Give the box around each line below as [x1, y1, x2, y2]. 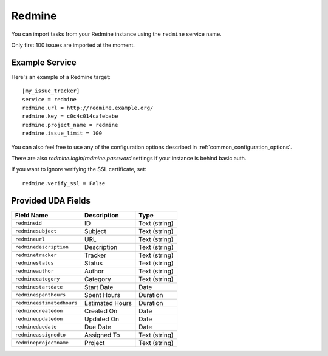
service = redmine [22, 96, 77, 103]
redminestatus [15, 260, 54, 267]
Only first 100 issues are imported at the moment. [11, 41, 135, 49]
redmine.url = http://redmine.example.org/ [22, 104, 154, 112]
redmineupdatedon [15, 316, 63, 322]
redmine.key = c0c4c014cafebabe [22, 113, 118, 120]
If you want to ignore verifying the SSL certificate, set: [11, 166, 147, 173]
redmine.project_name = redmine [22, 122, 118, 128]
